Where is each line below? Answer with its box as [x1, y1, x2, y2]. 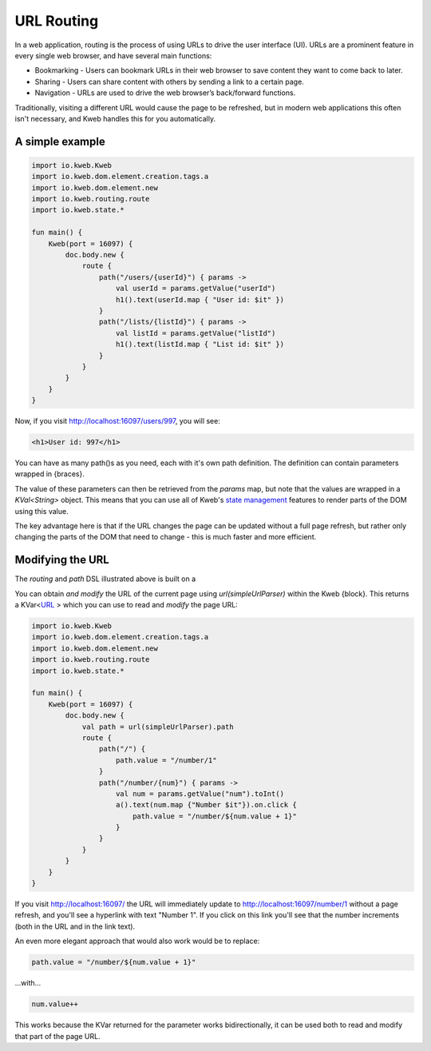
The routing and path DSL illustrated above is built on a [14, 574, 196, 583]
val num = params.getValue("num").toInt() [116, 789, 285, 798]
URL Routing [14, 12, 99, 30]
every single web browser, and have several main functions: [14, 50, 212, 60]
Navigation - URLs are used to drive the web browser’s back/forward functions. [34, 88, 296, 98]
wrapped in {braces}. [14, 469, 85, 479]
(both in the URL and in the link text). [14, 922, 136, 931]
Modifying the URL [14, 553, 109, 567]
